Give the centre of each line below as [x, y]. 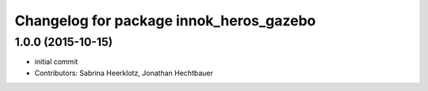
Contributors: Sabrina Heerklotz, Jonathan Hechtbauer [124, 73]
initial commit [56, 62]
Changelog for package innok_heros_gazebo [165, 21]
